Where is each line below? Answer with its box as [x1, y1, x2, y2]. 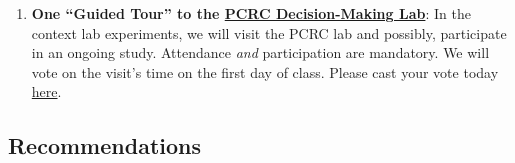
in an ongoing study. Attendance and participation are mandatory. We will [31, 42, 490, 63]
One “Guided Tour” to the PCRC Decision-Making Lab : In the [31, 3, 471, 23]
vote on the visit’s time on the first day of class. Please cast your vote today [31, 61, 499, 82]
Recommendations [8, 130, 201, 161]
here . [31, 81, 62, 102]
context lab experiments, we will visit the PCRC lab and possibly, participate [31, 22, 507, 43]
